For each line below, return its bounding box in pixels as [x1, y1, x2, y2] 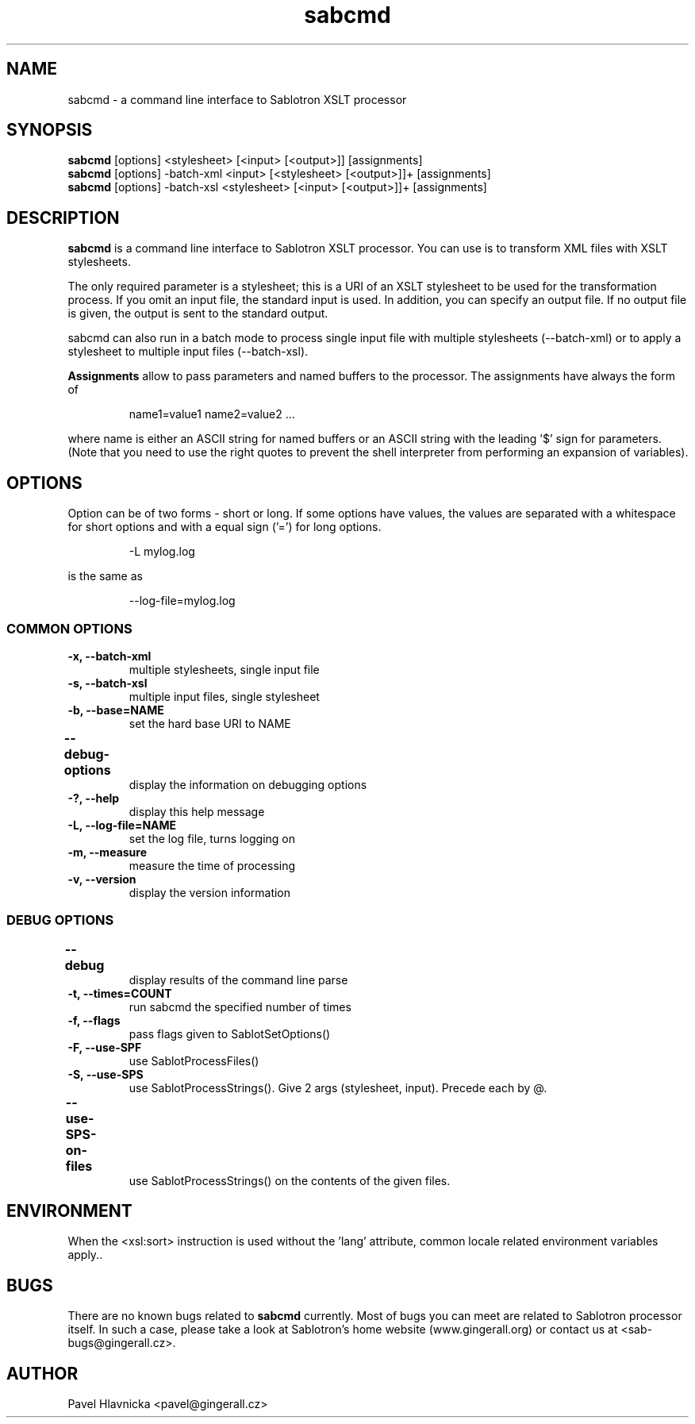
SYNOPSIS [6, 120, 93, 140]
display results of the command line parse [129, 972, 348, 987]
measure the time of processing [129, 858, 296, 872]
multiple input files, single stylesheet [129, 689, 320, 703]
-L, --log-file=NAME [67, 818, 177, 832]
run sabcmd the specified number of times [129, 999, 351, 1014]
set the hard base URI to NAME [129, 716, 291, 730]
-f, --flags [67, 1013, 121, 1027]
